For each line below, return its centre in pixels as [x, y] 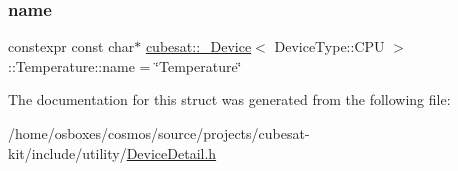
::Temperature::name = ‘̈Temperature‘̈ [125, 65]
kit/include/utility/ [67, 152]
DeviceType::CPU [329, 46]
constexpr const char [71, 46]
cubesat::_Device [198, 46]
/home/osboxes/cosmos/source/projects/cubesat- [159, 133]
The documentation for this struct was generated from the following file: [229, 99]
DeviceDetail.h [171, 152]
